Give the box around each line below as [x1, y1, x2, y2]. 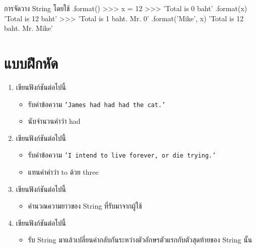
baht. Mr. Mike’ [4, 23, 53, 33]
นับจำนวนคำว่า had [28, 116, 81, 126]
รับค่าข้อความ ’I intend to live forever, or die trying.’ [28, 150, 216, 160]
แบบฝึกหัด [4, 52, 58, 73]
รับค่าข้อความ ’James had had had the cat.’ [28, 98, 166, 109]
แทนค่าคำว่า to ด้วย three [28, 167, 99, 177]
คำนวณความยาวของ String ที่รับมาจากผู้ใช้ [28, 201, 142, 211]
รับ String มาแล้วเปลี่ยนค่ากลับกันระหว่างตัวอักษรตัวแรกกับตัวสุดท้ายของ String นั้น [28, 234, 252, 245]
